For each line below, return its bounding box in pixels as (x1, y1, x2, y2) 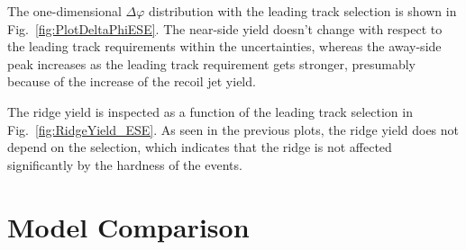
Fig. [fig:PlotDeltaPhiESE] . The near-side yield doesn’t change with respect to (7, 19, 443, 38)
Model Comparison (7, 208, 250, 245)
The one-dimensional (7, 2, 122, 20)
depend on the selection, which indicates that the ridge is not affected (7, 138, 392, 156)
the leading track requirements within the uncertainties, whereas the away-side (7, 37, 442, 56)
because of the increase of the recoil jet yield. (7, 72, 256, 91)
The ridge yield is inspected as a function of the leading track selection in (7, 102, 413, 121)
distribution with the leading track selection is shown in (149, 2, 457, 20)
